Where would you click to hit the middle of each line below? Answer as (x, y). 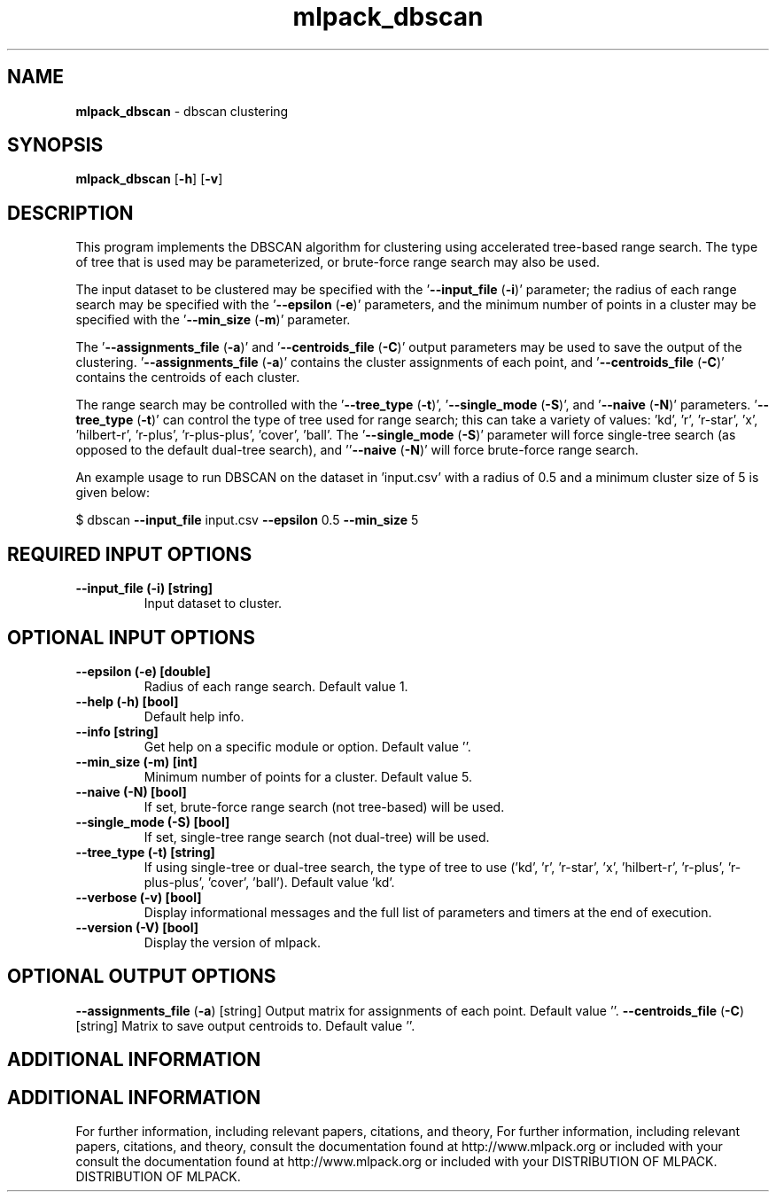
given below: (113, 493)
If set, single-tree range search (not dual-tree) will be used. (317, 837)
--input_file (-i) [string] (144, 588)
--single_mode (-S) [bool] (153, 821)
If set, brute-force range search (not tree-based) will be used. (324, 806)
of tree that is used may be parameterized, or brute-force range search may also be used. (338, 262)
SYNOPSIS (55, 145)
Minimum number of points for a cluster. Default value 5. (308, 776)
